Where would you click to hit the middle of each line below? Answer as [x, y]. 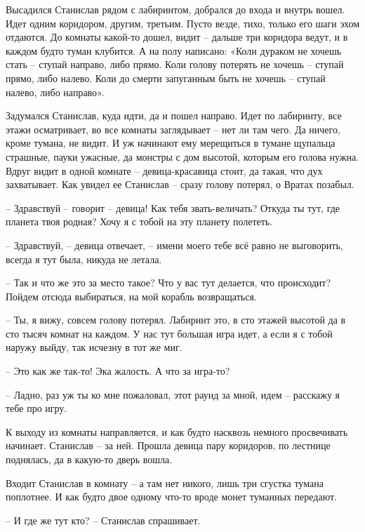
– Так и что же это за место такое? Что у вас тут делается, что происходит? [168, 282]
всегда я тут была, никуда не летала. [84, 259]
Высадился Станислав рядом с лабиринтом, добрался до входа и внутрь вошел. [175, 9]
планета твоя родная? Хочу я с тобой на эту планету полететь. [139, 221]
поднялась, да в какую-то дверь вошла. [89, 459]
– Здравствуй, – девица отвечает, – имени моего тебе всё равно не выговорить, [174, 245]
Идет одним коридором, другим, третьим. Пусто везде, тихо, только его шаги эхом [182, 23]
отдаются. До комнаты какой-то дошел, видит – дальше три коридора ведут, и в [177, 37]
